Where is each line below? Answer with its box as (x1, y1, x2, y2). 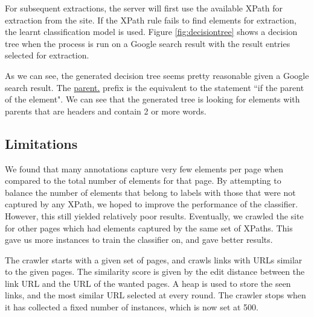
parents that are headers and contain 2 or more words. (5, 104, 207, 117)
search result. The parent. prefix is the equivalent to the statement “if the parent (5, 81, 304, 93)
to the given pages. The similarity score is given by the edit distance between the (5, 265, 305, 278)
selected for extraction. (5, 49, 89, 61)
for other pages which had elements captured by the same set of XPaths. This (5, 221, 293, 234)
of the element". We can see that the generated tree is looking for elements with (5, 93, 300, 105)
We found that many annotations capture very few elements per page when (5, 162, 284, 175)
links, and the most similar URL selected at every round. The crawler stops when (5, 289, 306, 301)
